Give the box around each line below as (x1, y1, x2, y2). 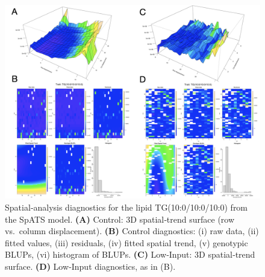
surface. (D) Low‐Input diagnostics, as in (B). (5, 259, 176, 272)
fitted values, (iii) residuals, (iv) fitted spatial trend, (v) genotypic (5, 236, 248, 249)
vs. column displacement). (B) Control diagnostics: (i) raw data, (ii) (5, 224, 259, 237)
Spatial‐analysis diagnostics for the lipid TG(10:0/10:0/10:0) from (5, 200, 248, 213)
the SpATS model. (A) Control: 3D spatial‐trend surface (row (5, 212, 235, 225)
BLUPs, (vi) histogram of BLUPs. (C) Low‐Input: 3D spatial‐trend (5, 248, 255, 261)
